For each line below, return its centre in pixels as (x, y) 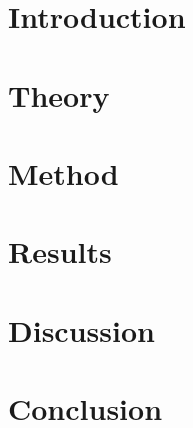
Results (60, 251)
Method (63, 172)
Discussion (81, 329)
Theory (59, 94)
